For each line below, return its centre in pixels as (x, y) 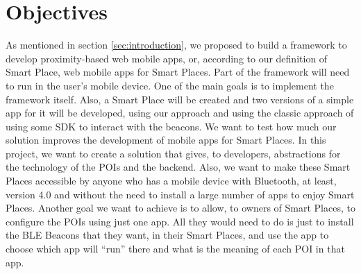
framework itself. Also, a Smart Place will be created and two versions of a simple (180, 99)
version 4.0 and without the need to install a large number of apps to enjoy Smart (180, 194)
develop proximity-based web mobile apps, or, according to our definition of (167, 58)
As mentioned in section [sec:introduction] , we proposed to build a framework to (176, 45)
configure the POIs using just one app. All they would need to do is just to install (180, 221)
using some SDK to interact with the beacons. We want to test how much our (171, 126)
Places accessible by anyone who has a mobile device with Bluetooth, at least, (171, 181)
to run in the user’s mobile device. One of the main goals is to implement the (170, 85)
